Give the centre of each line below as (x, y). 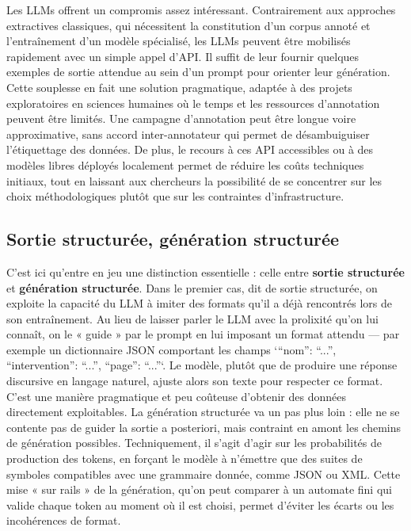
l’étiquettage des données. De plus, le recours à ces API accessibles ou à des (190, 149)
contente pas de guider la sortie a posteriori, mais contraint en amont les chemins (204, 427)
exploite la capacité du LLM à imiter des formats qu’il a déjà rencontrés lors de (199, 303)
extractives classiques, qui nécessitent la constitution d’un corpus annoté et (188, 25)
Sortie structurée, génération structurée (173, 239)
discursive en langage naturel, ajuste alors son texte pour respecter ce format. (195, 381)
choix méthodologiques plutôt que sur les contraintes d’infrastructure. (175, 196)
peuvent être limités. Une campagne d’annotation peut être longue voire (181, 118)
